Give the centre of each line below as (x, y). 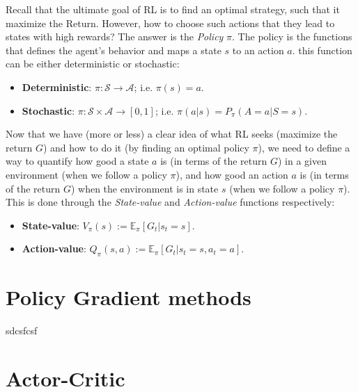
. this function (322, 50)
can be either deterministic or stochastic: (93, 64)
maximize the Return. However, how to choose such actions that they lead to (170, 23)
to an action (258, 50)
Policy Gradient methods (129, 297)
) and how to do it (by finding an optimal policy (146, 147)
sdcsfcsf (22, 330)
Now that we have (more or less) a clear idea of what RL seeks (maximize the (172, 134)
